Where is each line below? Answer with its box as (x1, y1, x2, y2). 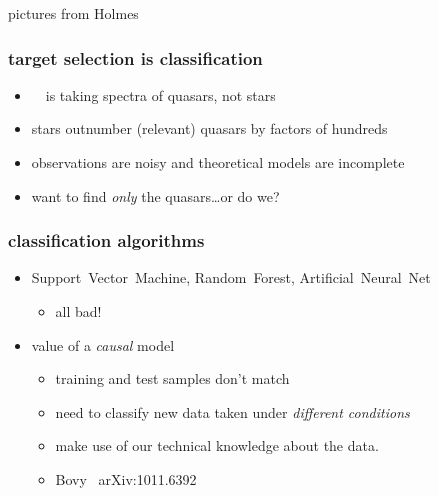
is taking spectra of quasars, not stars (45, 84, 276, 105)
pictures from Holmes (8, 3, 139, 23)
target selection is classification (8, 45, 263, 70)
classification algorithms (8, 228, 205, 253)
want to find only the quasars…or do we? (31, 185, 280, 206)
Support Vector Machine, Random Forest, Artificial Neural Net (31, 267, 431, 288)
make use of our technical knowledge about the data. (55, 435, 379, 456)
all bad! (55, 301, 102, 321)
